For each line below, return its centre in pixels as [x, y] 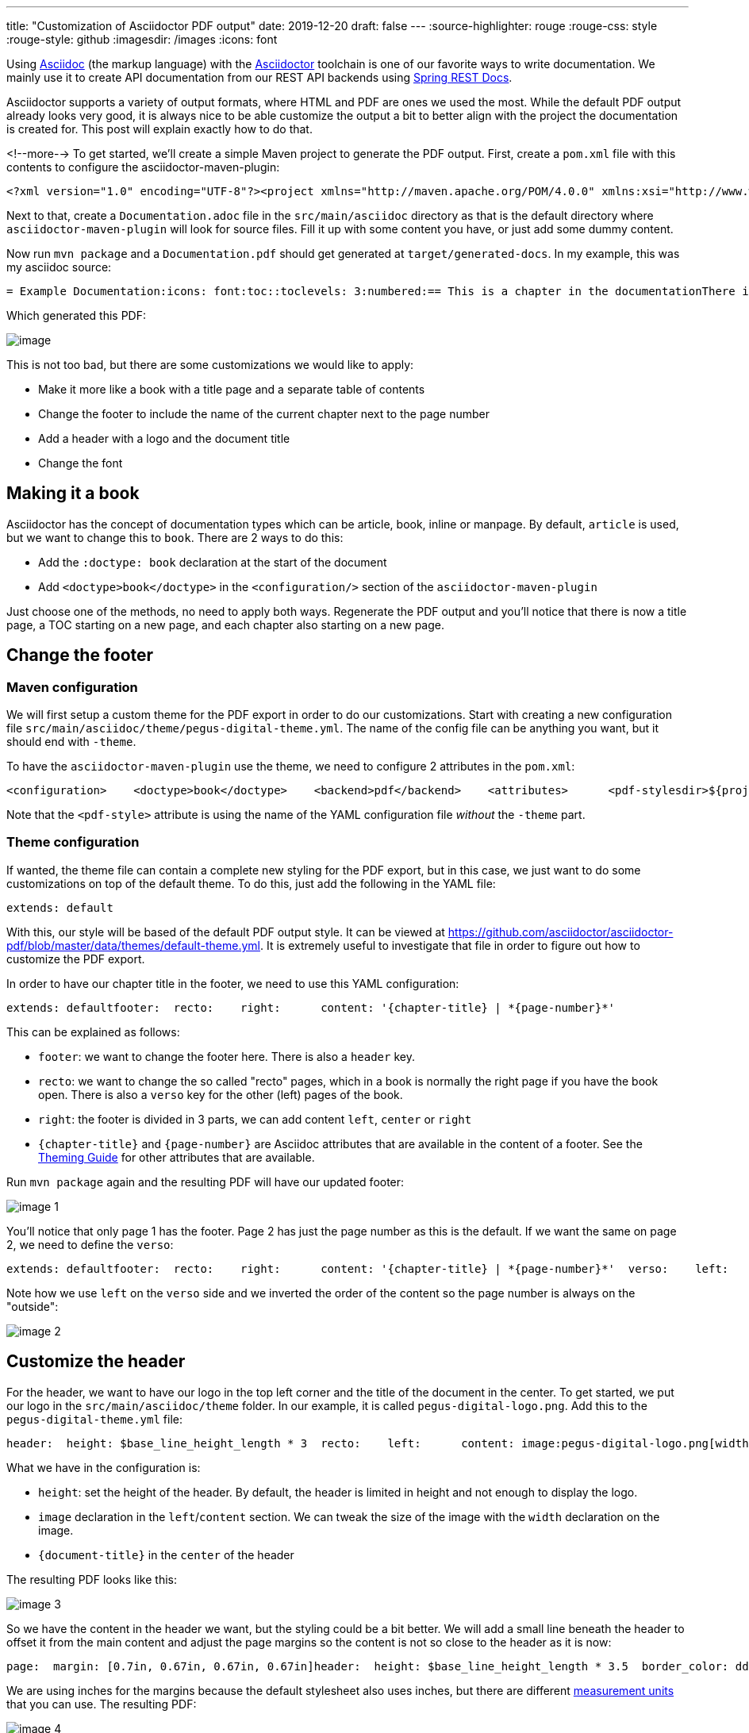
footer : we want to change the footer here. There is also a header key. [227, 1056]
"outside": [33, 1306]
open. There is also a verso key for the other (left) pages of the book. [221, 1094]
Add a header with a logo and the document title [164, 438]
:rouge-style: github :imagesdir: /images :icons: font [142, 39]
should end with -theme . [71, 742]
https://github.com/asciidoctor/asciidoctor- [561, 932]
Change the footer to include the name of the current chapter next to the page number [264, 414]
